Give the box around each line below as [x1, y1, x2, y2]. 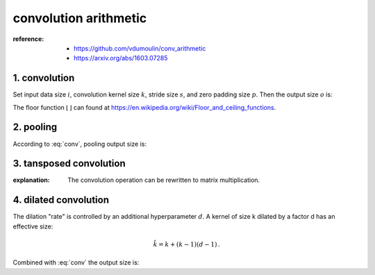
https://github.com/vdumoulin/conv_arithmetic [74, 44, 206, 52]
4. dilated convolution [12, 194, 109, 206]
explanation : [12, 176, 50, 184]
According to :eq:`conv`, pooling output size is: [12, 140, 147, 148]
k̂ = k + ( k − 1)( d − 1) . [153, 240, 220, 248]
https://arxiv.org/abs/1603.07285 [74, 54, 168, 62]
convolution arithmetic [12, 10, 147, 26]
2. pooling [12, 122, 58, 133]
